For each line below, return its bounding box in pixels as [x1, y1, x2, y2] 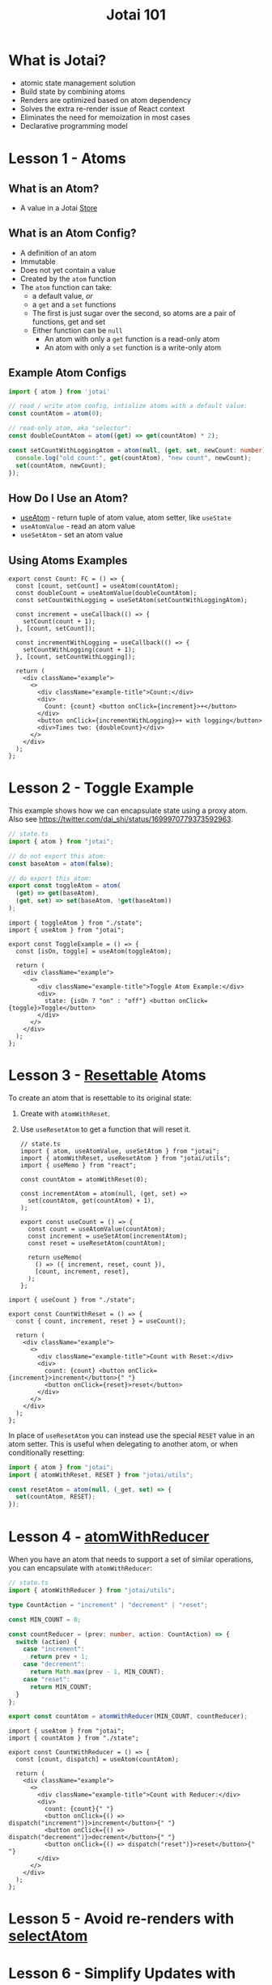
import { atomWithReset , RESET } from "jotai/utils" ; [8, 1471, 194, 1479]
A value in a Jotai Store [19, 202, 98, 212]
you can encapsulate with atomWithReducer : [8, 1563, 152, 1573]
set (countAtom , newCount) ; [15, 461, 107, 470]
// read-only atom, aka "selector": [8, 424, 132, 432]
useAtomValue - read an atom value [19, 521, 136, 531]
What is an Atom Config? [8, 227, 137, 240]
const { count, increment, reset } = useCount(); [15, 1317, 186, 1325]
